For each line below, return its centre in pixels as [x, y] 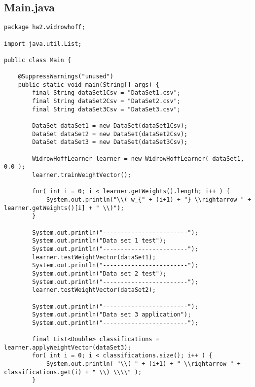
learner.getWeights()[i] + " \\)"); [64, 208]
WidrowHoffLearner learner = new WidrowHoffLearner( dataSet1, [138, 158]
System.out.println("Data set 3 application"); [112, 315]
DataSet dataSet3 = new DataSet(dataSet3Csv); [110, 142]
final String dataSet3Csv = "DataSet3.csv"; [106, 109]
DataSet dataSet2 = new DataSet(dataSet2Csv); [110, 134]
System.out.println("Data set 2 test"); [99, 273]
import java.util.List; [43, 44]
